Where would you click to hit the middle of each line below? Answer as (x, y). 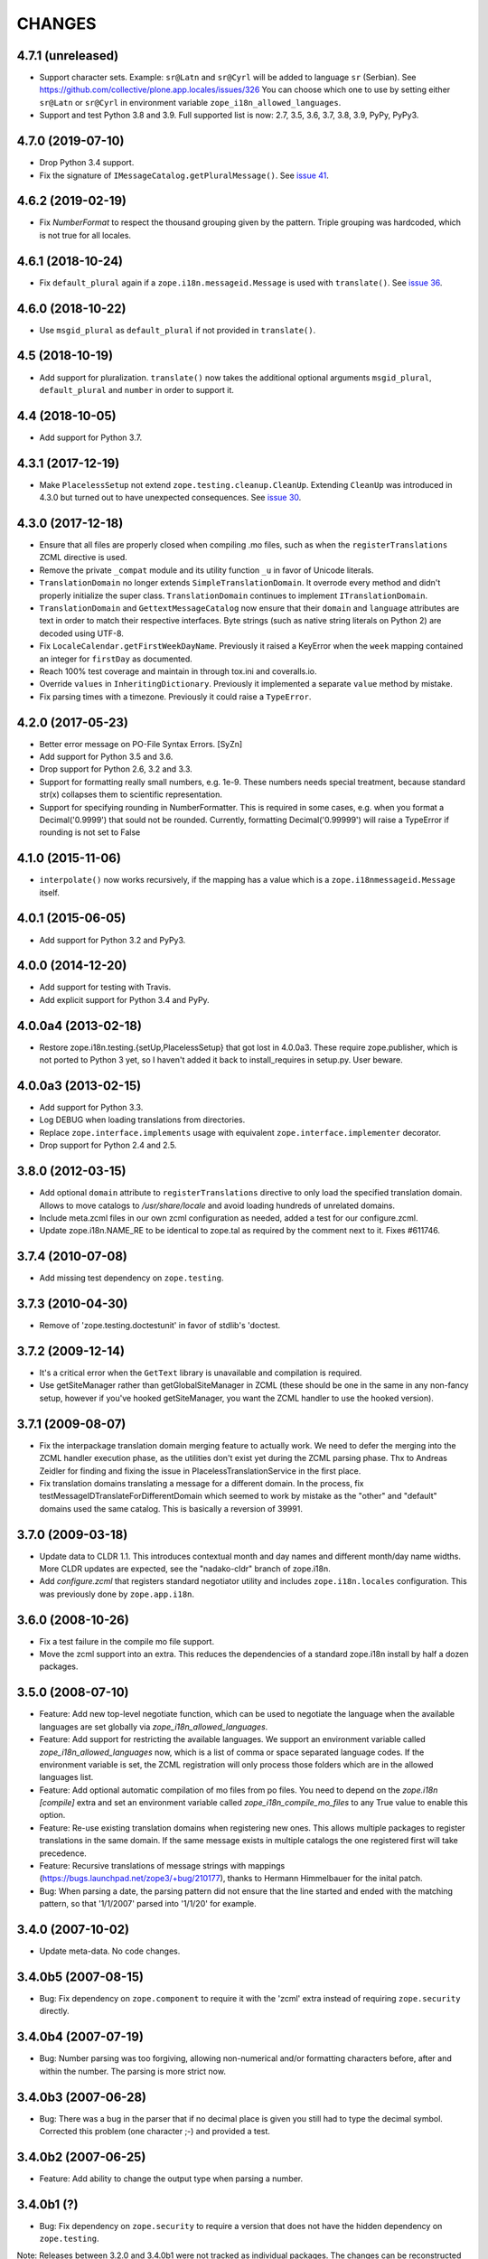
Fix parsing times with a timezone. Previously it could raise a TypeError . (175, 697)
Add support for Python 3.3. (91, 1108)
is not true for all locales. (85, 235)
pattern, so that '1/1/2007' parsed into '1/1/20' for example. (148, 1904)
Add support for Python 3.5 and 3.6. (106, 757)
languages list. (66, 1777)
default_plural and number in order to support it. (137, 389)
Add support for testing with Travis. (105, 987)
